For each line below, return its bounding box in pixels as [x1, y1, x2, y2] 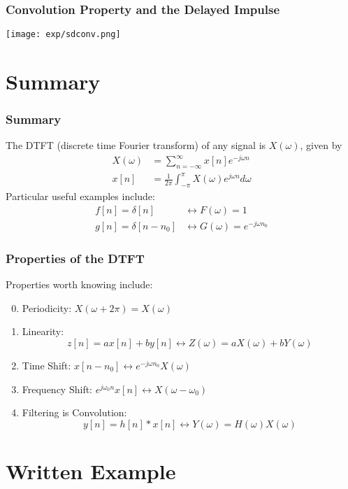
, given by [300, 138, 342, 153]
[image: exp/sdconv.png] [6, 29, 121, 40]
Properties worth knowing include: [6, 277, 153, 292]
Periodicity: [22, 300, 72, 315]
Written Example [6, 457, 176, 485]
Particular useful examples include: [6, 189, 155, 204]
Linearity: [22, 324, 64, 339]
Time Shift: [22, 358, 71, 373]
